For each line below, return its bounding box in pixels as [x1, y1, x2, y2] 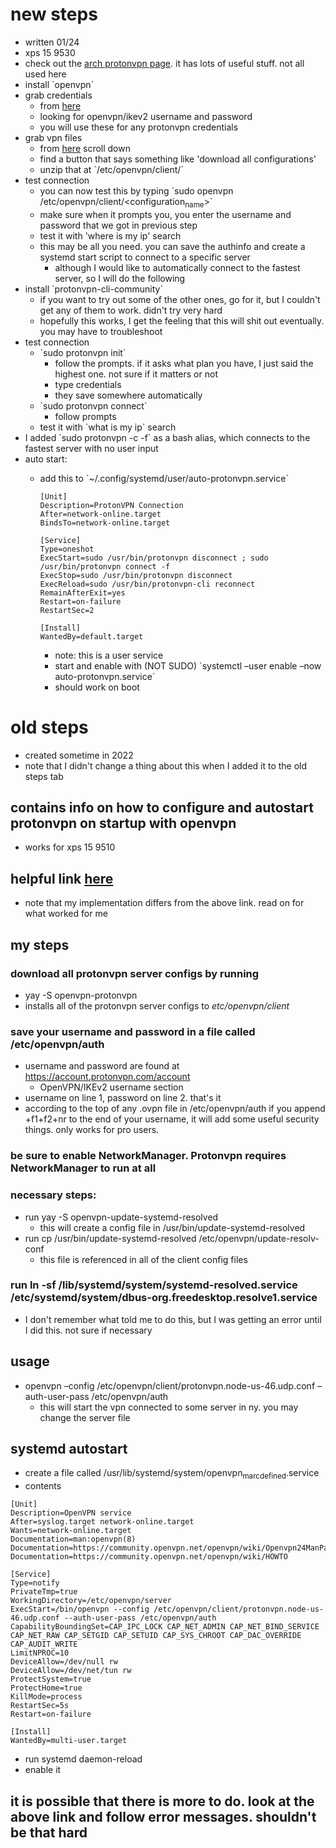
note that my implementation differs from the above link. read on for [24, 897, 305, 909]
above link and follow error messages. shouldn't [10, 1808, 317, 1825]
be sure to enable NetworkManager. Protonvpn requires [10, 1149, 287, 1163]
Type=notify [10, 1578, 60, 1588]
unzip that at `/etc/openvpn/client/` [39, 163, 184, 175]
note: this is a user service [54, 649, 164, 661]
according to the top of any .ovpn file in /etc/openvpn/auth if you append [24, 1103, 326, 1115]
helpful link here [10, 870, 114, 887]
